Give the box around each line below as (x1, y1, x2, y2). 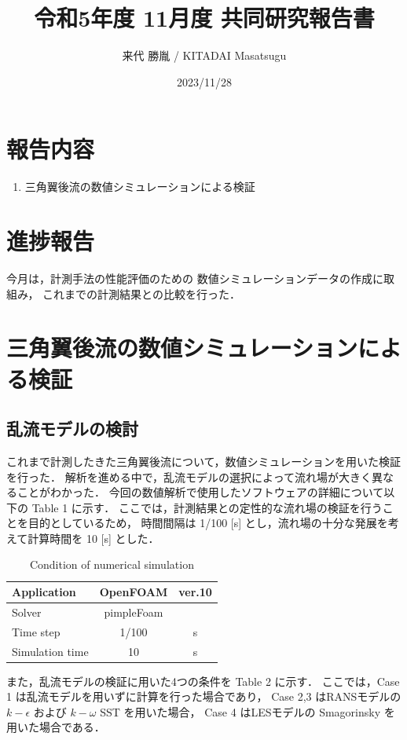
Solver (12, 603, 42, 620)
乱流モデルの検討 (6, 416, 138, 441)
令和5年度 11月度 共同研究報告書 (34, 2, 375, 34)
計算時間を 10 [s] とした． (27, 529, 159, 546)
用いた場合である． (6, 719, 105, 735)
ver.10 (178, 584, 212, 600)
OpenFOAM (99, 584, 168, 600)
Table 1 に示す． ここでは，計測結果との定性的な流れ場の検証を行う (31, 499, 383, 515)
